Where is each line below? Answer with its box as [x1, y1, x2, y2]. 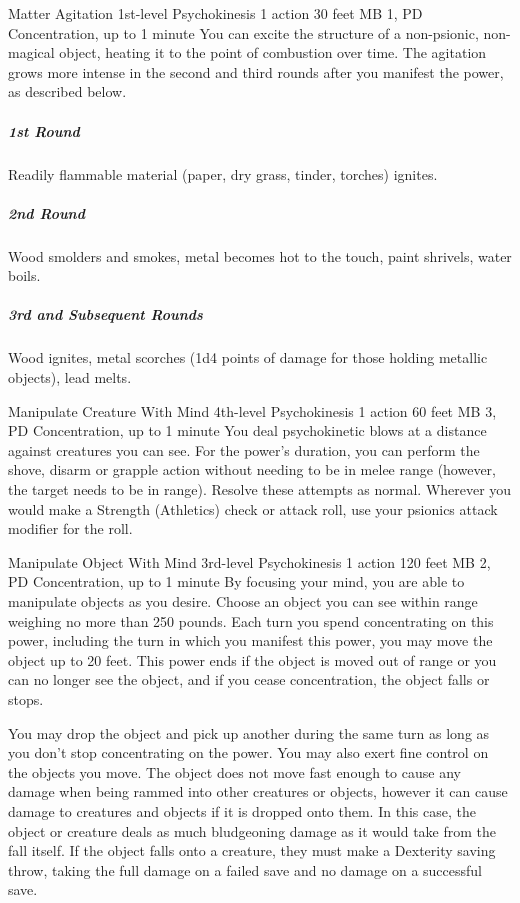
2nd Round [8, 202, 85, 223]
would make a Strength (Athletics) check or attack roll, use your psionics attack [8, 498, 498, 519]
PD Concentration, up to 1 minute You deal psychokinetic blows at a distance [8, 420, 487, 441]
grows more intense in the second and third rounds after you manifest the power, [8, 61, 504, 82]
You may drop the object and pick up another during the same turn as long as [8, 722, 490, 743]
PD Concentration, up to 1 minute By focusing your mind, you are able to [8, 571, 465, 592]
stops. [8, 688, 44, 709]
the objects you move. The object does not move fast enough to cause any [8, 761, 461, 782]
